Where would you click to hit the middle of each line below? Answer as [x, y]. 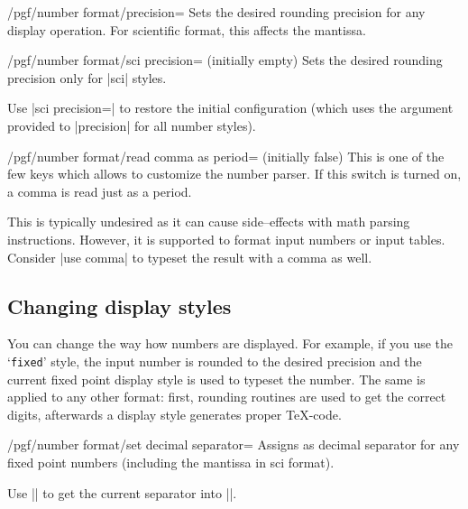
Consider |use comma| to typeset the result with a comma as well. [190, 257]
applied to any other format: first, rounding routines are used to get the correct [227, 397]
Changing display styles [119, 305]
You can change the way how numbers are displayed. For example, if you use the [230, 343]
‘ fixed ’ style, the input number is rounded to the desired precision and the [215, 361]
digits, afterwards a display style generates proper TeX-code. [174, 414]
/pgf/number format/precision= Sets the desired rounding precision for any [216, 12]
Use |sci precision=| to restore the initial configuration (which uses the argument [230, 108]
